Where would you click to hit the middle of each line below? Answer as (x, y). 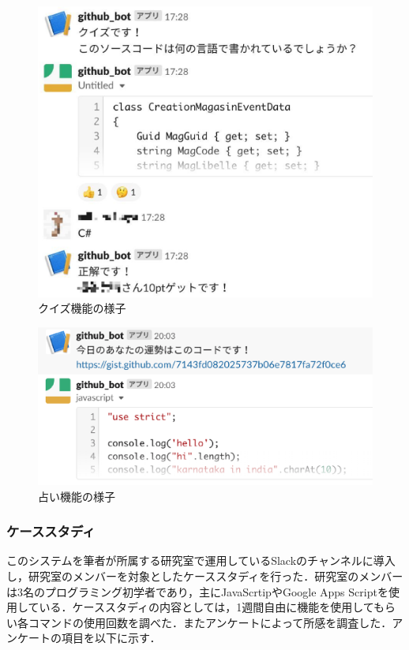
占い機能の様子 (77, 496)
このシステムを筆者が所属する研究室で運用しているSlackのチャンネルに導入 (201, 560)
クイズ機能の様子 (82, 308)
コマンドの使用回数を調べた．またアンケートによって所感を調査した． (210, 622)
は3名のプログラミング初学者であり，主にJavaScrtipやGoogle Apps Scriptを (197, 591)
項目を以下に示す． (111, 638)
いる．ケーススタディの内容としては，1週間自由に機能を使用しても (212, 607)
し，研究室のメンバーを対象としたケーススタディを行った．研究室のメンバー (205, 576)
